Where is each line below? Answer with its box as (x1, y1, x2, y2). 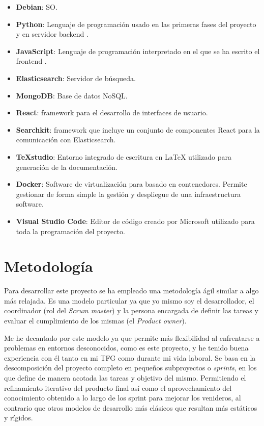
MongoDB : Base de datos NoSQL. (16, 90, 128, 101)
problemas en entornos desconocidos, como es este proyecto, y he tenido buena (4, 342, 249, 353)
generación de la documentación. (16, 161, 118, 172)
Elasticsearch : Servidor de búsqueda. (16, 72, 136, 83)
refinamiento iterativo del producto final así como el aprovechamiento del (4, 382, 232, 393)
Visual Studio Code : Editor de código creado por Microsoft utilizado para (16, 215, 255, 226)
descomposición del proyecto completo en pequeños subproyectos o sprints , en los (4, 362, 257, 373)
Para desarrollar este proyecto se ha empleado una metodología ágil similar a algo (4, 285, 259, 296)
